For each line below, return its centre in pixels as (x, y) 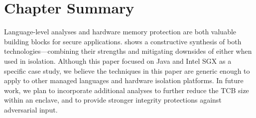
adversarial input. (31, 109)
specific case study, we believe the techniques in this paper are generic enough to (127, 70)
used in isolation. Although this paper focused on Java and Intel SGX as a (118, 60)
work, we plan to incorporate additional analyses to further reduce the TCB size (127, 90)
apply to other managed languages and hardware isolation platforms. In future (124, 80)
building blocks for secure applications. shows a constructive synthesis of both (123, 41)
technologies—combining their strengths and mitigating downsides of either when (128, 51)
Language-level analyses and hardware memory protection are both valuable (120, 32)
